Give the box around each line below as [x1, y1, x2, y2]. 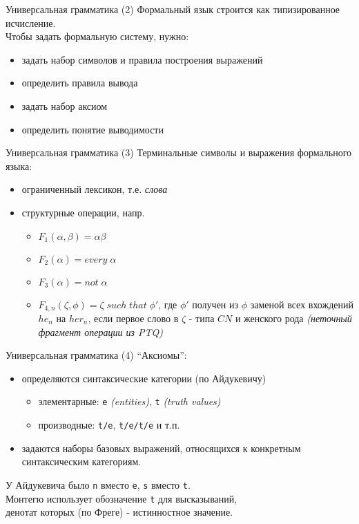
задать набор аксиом [21, 98, 108, 113]
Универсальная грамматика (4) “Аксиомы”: [6, 348, 187, 362]
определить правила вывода [21, 75, 138, 90]
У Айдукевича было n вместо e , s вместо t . [6, 477, 191, 492]
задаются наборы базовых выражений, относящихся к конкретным [21, 440, 301, 455]
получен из [192, 297, 239, 311]
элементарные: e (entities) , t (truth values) [38, 394, 221, 409]
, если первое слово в [88, 310, 179, 325]
